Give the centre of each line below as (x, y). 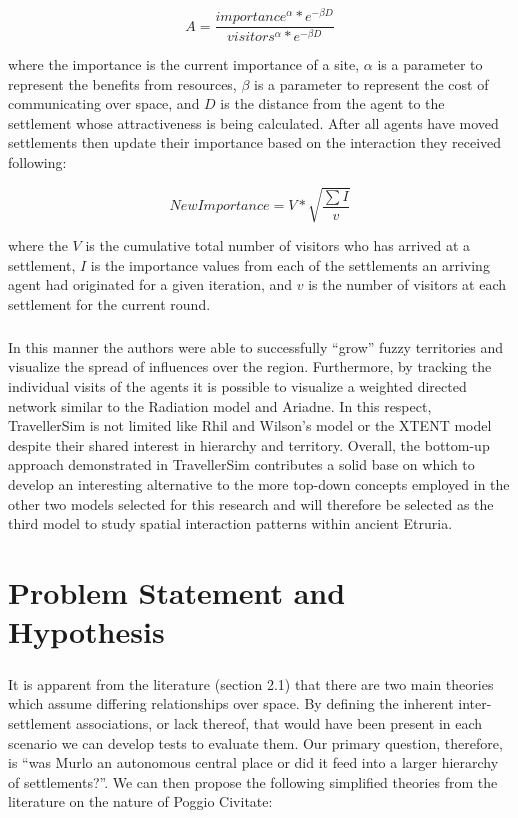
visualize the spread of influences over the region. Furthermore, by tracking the (250, 366)
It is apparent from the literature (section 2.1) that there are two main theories (251, 683)
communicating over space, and (104, 103)
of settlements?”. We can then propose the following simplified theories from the (253, 781)
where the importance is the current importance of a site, (184, 64)
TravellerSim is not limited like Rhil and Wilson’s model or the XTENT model (250, 425)
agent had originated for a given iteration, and (150, 284)
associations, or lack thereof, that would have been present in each (279, 722)
